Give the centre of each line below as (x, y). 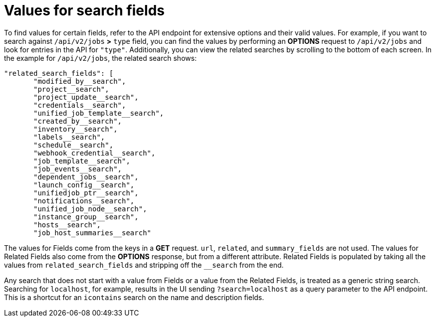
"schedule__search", (74, 145)
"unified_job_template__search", (99, 113)
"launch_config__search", (84, 185)
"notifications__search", (84, 201)
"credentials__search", (80, 105)
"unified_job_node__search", (90, 209)
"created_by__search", (78, 121)
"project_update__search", (86, 97)
